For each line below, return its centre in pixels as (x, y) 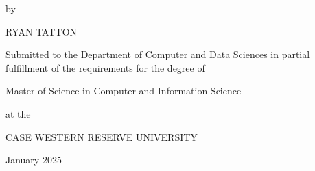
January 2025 (34, 160)
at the (18, 113)
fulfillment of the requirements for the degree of (105, 67)
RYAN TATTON (42, 31)
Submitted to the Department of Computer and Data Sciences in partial (158, 54)
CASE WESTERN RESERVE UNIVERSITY (102, 136)
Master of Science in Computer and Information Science (124, 91)
